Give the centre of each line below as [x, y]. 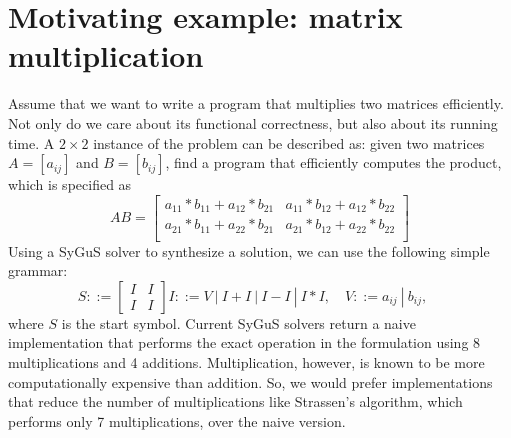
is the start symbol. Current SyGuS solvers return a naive [238, 322]
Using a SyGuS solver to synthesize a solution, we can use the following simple [249, 250]
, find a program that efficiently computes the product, [333, 162]
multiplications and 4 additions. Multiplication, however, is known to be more [246, 362]
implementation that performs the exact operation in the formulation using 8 [244, 342]
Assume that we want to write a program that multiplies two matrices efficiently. [256, 103]
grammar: [38, 270]
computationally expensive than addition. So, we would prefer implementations [250, 381]
